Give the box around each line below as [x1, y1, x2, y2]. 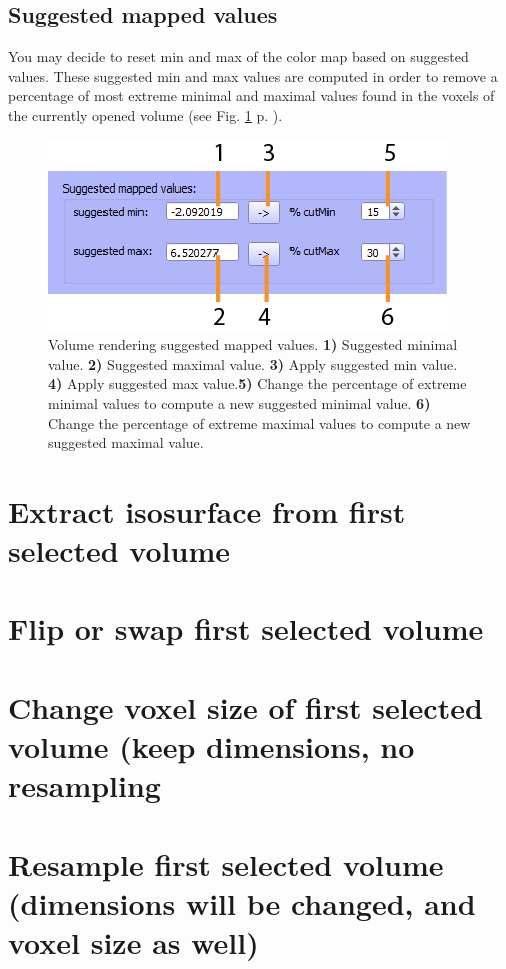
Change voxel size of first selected [8, 686, 483, 727]
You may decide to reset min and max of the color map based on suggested [8, 46, 469, 67]
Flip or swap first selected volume [8, 608, 484, 649]
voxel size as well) [8, 921, 259, 962]
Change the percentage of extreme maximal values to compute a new [48, 412, 471, 433]
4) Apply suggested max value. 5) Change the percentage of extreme [48, 373, 467, 394]
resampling [8, 765, 161, 806]
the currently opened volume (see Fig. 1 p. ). [8, 104, 283, 125]
